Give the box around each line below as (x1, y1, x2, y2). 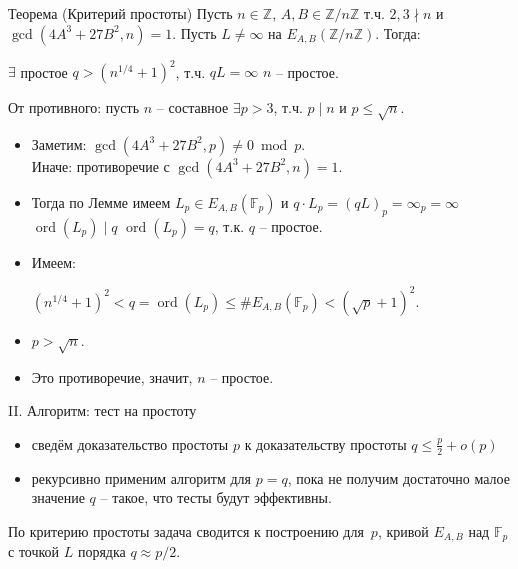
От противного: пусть (8, 97, 140, 118)
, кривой (377, 520, 429, 541)
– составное (156, 97, 229, 118)
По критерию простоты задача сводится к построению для (8, 520, 364, 541)
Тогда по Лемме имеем (31, 191, 171, 212)
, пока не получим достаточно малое (287, 467, 510, 488)
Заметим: (31, 133, 87, 154)
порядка (77, 541, 126, 562)
